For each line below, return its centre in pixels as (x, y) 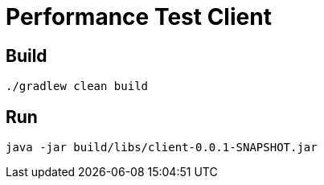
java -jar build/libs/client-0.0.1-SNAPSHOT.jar (162, 148)
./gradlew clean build (77, 86)
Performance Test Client (139, 17)
